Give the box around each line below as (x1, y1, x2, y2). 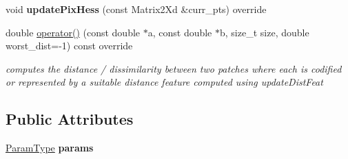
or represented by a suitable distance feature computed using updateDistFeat (6, 75, 323, 89)
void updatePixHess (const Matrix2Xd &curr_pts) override (6, 2, 267, 16)
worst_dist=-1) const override (6, 38, 133, 53)
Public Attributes (6, 108, 134, 130)
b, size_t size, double (220, 25, 309, 39)
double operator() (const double (6, 25, 141, 39)
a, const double (147, 25, 212, 39)
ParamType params (6, 140, 94, 155)
